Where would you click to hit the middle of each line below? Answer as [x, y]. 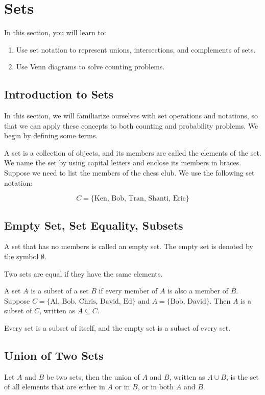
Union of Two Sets [54, 355]
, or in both [156, 387]
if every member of [128, 291]
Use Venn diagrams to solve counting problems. [90, 67]
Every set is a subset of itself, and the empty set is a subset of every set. [117, 328]
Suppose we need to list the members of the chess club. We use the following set [129, 173]
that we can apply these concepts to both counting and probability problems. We [131, 125]
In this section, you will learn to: [55, 32]
